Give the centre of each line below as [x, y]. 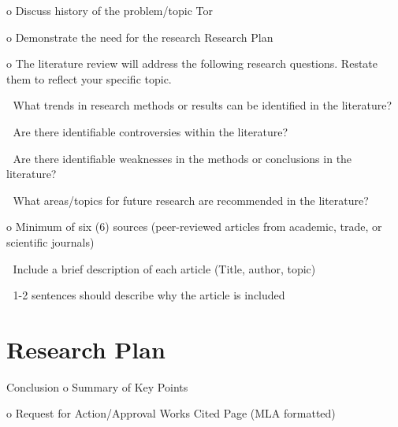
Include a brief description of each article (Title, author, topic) [164, 268]
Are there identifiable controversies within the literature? [151, 131]
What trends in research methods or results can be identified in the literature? [203, 105]
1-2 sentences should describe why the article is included [149, 295]
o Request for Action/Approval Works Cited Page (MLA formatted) [171, 413]
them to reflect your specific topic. [89, 78]
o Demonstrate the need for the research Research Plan [140, 37]
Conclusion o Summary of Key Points [97, 386]
